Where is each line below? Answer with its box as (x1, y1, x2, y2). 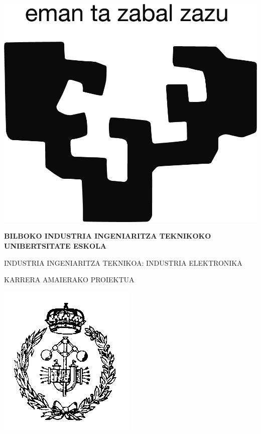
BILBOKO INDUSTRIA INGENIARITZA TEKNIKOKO (4, 231, 211, 241)
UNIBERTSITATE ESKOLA (4, 240, 107, 251)
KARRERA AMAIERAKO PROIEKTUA (4, 274, 135, 285)
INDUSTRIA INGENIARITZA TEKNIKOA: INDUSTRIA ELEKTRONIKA (4, 257, 242, 268)
